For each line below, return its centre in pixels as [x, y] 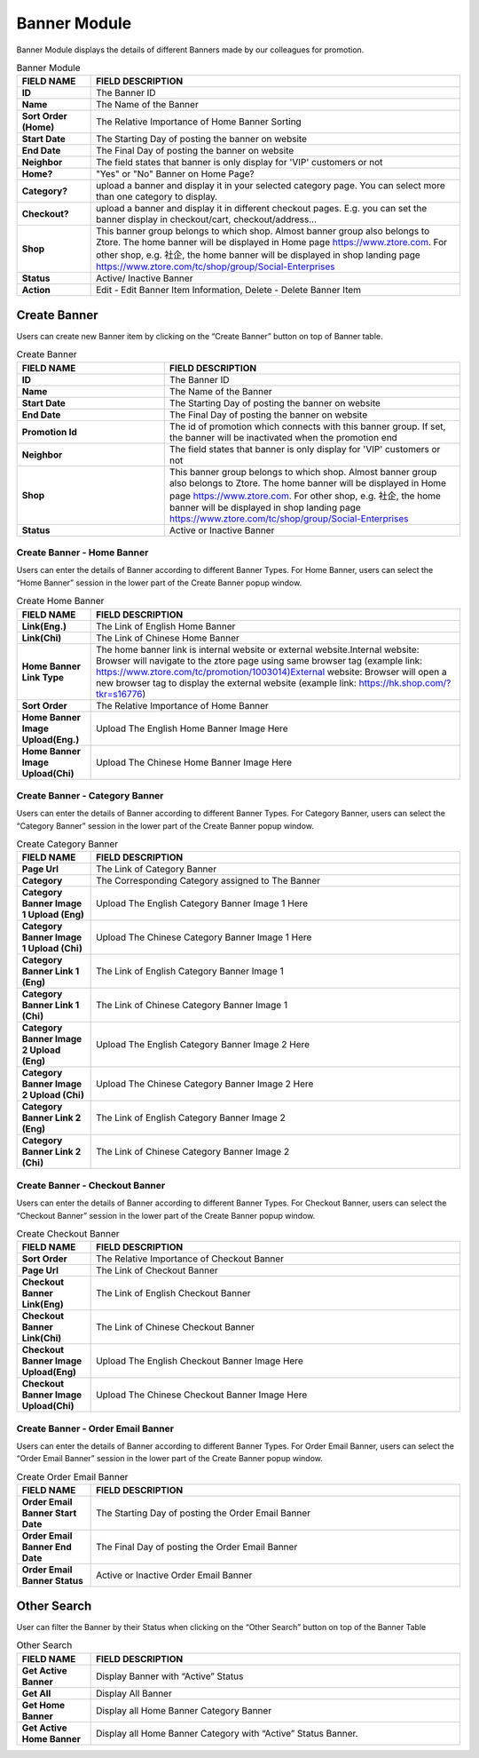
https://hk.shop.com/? [405, 682]
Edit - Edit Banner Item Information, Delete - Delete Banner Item [229, 290]
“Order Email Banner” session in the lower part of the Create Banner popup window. [169, 1459]
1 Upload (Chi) [52, 949]
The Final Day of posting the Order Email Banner [197, 1547]
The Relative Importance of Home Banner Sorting [199, 122]
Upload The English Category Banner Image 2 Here [203, 1045]
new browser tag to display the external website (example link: [226, 682]
